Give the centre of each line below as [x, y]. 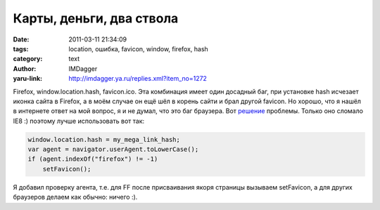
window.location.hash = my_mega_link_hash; [104, 139]
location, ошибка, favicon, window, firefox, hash [139, 48]
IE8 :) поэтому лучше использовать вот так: [79, 121]
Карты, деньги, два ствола [96, 18]
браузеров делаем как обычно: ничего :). [75, 197]
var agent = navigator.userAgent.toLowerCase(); [113, 150]
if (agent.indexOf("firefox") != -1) [93, 159]
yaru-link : [27, 79]
